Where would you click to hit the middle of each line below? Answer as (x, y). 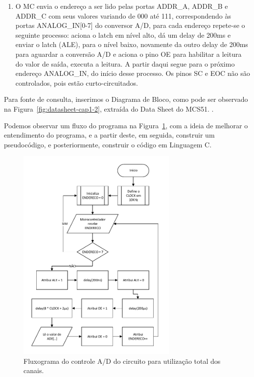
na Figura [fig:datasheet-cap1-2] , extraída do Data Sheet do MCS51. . (109, 108)
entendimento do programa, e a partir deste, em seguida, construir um (109, 135)
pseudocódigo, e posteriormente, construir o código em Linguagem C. (108, 144)
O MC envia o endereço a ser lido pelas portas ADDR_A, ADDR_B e (122, 6)
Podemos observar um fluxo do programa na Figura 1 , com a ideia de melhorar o (126, 125)
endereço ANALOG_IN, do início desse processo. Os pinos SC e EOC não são (133, 73)
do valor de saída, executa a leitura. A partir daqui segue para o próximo (125, 63)
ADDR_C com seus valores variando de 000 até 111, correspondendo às (123, 15)
